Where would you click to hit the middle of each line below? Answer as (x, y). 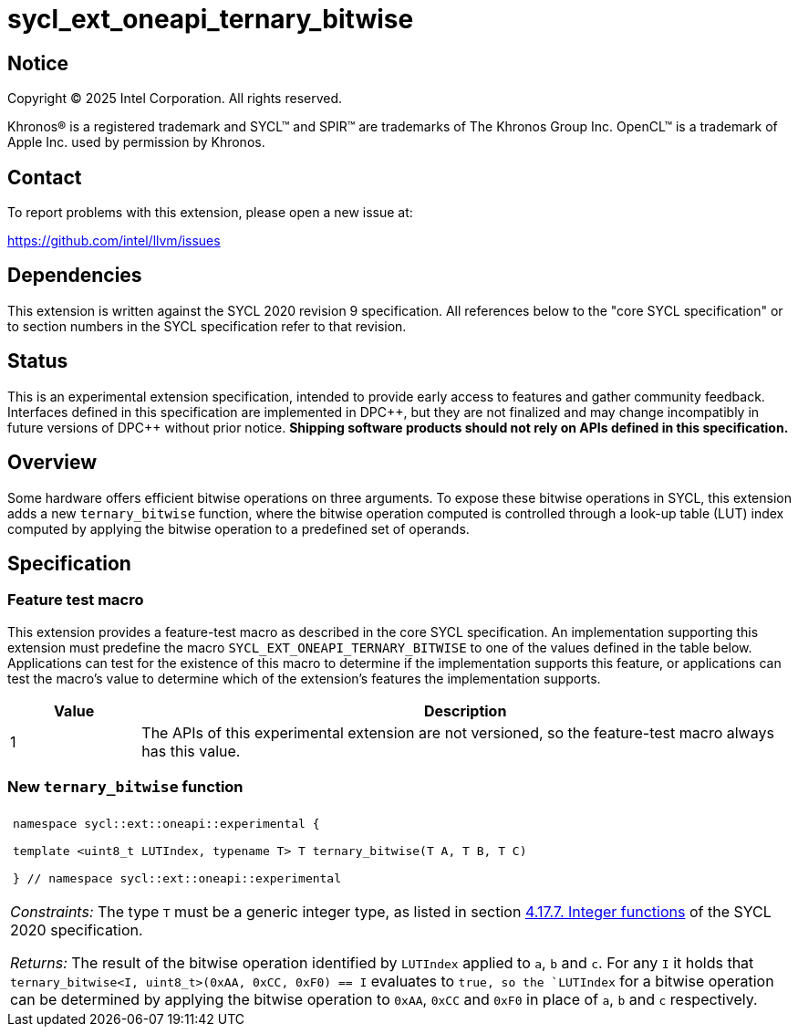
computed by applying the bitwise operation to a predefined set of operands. (238, 528)
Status (38, 361)
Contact (45, 177)
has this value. (191, 751)
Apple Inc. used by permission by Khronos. (136, 142)
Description (465, 710)
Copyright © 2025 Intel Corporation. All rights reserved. (175, 99)
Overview (52, 463)
